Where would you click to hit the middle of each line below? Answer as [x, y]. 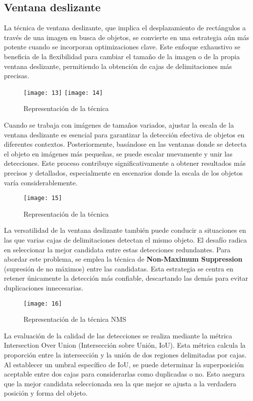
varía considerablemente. [41, 182]
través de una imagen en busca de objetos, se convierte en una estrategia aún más [127, 37]
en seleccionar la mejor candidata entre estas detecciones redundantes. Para [117, 249]
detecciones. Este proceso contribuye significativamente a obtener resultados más [125, 163]
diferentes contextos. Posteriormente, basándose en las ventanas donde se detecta [125, 144]
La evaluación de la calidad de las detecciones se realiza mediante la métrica [118, 335]
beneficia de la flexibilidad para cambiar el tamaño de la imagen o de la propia [122, 56]
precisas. [17, 76]
